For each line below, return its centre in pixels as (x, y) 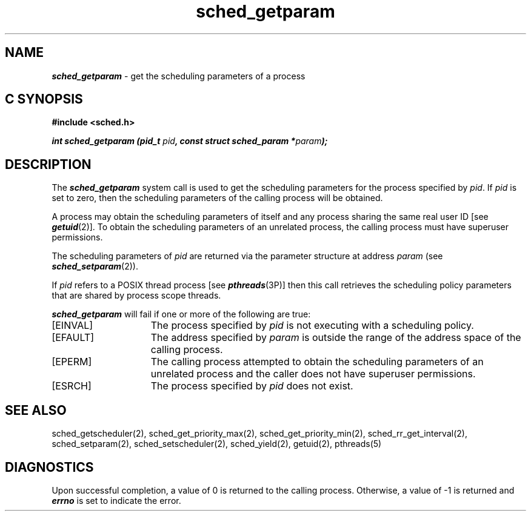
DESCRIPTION (48, 164)
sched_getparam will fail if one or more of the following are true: (181, 314)
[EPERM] (72, 362)
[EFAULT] (73, 338)
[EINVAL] (72, 326)
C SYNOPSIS (44, 99)
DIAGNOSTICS (49, 467)
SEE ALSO (36, 410)
